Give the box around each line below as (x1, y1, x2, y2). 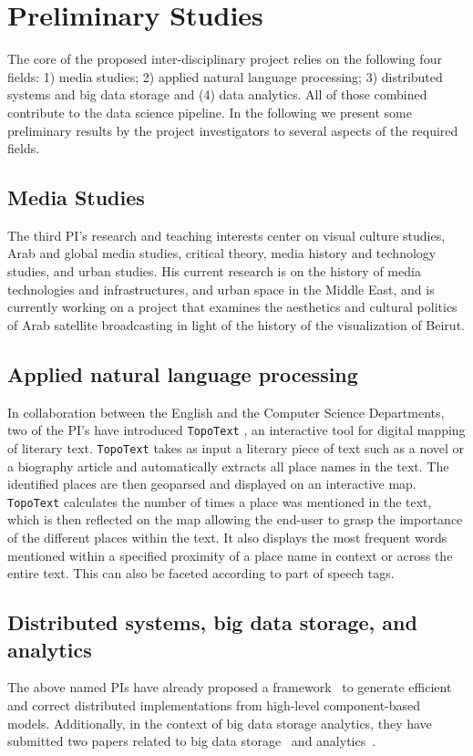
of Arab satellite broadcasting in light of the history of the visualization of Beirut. (7, 315, 465, 334)
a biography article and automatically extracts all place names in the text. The (7, 456, 449, 475)
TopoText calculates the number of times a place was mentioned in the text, (7, 492, 432, 511)
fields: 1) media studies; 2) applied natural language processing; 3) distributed (7, 67, 443, 86)
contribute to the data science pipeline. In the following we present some (7, 102, 412, 121)
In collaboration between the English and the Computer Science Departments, (7, 402, 445, 421)
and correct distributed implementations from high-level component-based (7, 695, 421, 714)
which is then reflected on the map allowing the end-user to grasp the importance (7, 510, 463, 529)
